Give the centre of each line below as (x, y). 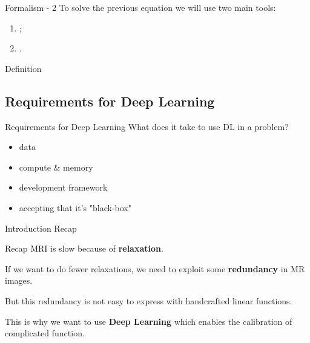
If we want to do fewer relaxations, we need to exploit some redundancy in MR (155, 268)
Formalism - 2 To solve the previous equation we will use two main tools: (140, 7)
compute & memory (56, 167)
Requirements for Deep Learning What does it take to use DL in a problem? (147, 126)
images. (19, 280)
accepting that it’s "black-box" (75, 207)
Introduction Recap (41, 228)
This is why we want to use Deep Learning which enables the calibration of (149, 321)
